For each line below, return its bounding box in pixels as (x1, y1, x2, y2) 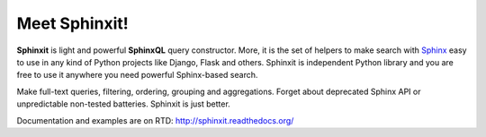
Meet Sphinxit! (16, 13, 130, 33)
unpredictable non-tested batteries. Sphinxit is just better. (16, 98, 231, 109)
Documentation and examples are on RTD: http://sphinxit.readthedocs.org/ (16, 115, 294, 125)
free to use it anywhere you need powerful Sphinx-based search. (16, 70, 258, 81)
